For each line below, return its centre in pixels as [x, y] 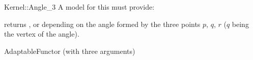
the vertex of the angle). [42, 34]
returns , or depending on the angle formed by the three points [102, 24]
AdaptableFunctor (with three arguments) [70, 51]
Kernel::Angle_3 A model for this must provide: [79, 7]
